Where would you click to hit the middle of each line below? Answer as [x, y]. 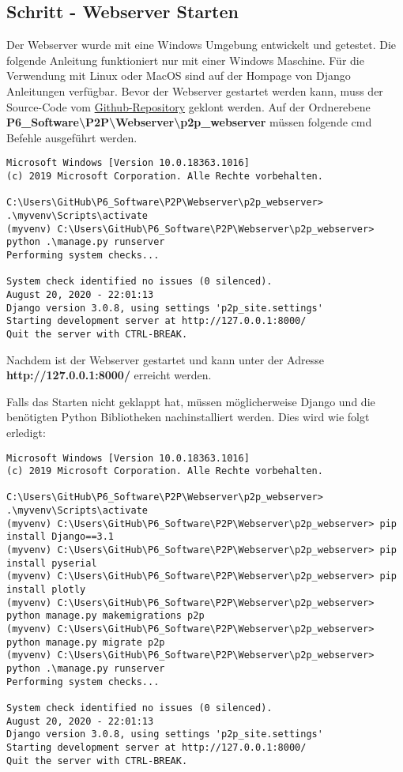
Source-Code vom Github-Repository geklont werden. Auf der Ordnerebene [188, 106]
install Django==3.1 [60, 537]
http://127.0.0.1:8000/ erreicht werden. [109, 375]
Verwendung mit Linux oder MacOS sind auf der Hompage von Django [179, 75]
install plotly [46, 590]
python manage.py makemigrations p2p [105, 616]
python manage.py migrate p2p [86, 642]
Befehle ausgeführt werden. [72, 137]
